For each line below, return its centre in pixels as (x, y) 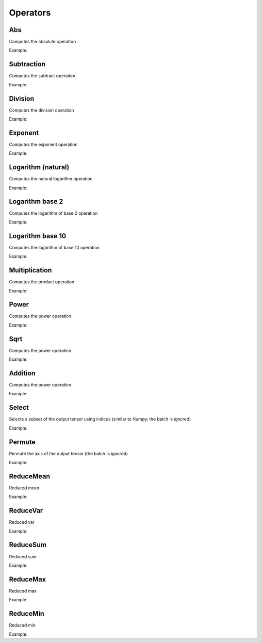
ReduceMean (30, 476)
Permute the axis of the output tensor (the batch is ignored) (68, 453)
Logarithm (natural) (39, 167)
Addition (22, 373)
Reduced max (23, 591)
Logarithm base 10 (38, 236)
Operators (30, 13)
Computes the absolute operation (42, 42)
